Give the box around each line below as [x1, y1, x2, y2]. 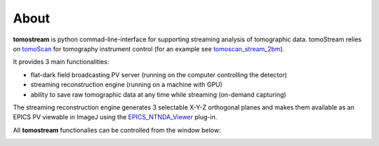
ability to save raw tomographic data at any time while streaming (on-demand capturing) [30, 90, 287, 98]
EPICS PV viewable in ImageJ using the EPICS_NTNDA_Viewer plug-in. [13, 113, 218, 121]
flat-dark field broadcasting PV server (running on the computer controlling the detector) [30, 70, 288, 79]
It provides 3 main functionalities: [13, 58, 109, 66]
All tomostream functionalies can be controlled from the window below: [13, 126, 221, 134]
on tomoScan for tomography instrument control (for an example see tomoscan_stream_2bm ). [13, 44, 285, 53]
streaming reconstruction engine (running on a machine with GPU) [30, 81, 222, 89]
